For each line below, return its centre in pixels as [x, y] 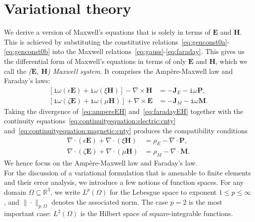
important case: [28, 213]
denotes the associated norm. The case [110, 201]
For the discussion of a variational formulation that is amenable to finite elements [127, 172]
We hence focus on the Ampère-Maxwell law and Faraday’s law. [101, 163]
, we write [65, 192]
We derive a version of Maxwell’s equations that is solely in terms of [107, 32]
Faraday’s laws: [27, 81]
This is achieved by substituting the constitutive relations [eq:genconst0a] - [117, 41]
